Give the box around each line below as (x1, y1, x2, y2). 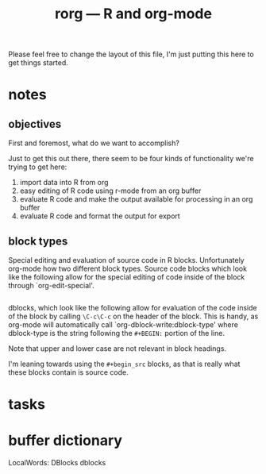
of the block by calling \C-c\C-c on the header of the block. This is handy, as (8, 311, 259, 321)
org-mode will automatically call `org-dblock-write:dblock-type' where (8, 320, 238, 329)
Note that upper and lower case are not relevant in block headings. (8, 344, 227, 353)
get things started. (8, 58, 69, 67)
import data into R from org (19, 178, 109, 187)
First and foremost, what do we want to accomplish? (8, 138, 180, 148)
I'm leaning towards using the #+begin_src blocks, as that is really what (8, 359, 241, 368)
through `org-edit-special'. (8, 281, 95, 290)
